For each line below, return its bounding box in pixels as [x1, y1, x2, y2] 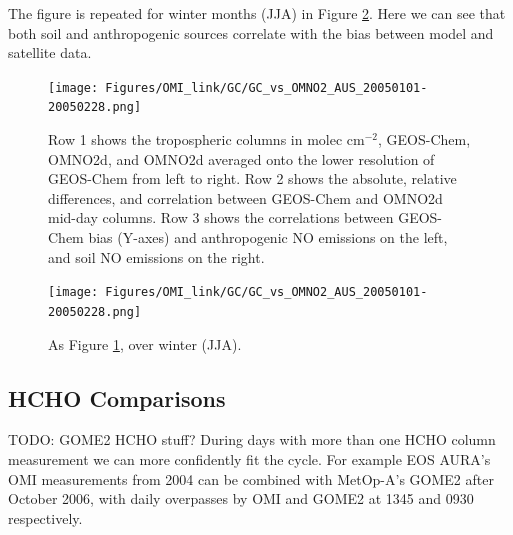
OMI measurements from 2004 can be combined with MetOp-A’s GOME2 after [8, 468, 494, 489]
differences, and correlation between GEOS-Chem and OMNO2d [48, 187, 443, 208]
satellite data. [8, 42, 92, 63]
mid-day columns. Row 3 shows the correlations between [48, 207, 394, 228]
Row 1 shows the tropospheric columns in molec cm [48, 129, 365, 150]
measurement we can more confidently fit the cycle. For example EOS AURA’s [8, 448, 491, 469]
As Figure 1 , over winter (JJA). [48, 333, 242, 354]
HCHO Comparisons [8, 382, 226, 413]
